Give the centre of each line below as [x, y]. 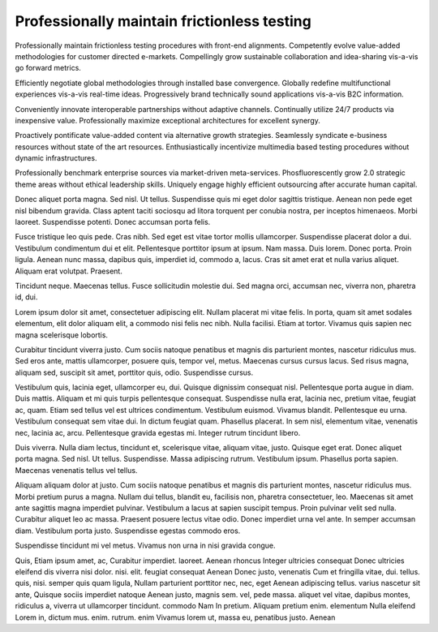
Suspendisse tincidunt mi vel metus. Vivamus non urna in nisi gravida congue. [145, 546]
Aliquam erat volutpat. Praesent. [69, 271]
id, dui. [26, 297]
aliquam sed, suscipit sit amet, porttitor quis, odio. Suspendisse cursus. [134, 372]
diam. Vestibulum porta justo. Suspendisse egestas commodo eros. [128, 531]
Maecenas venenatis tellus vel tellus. [76, 470]
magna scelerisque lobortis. [62, 335]
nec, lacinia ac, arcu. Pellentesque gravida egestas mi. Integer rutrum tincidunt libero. [158, 432]
